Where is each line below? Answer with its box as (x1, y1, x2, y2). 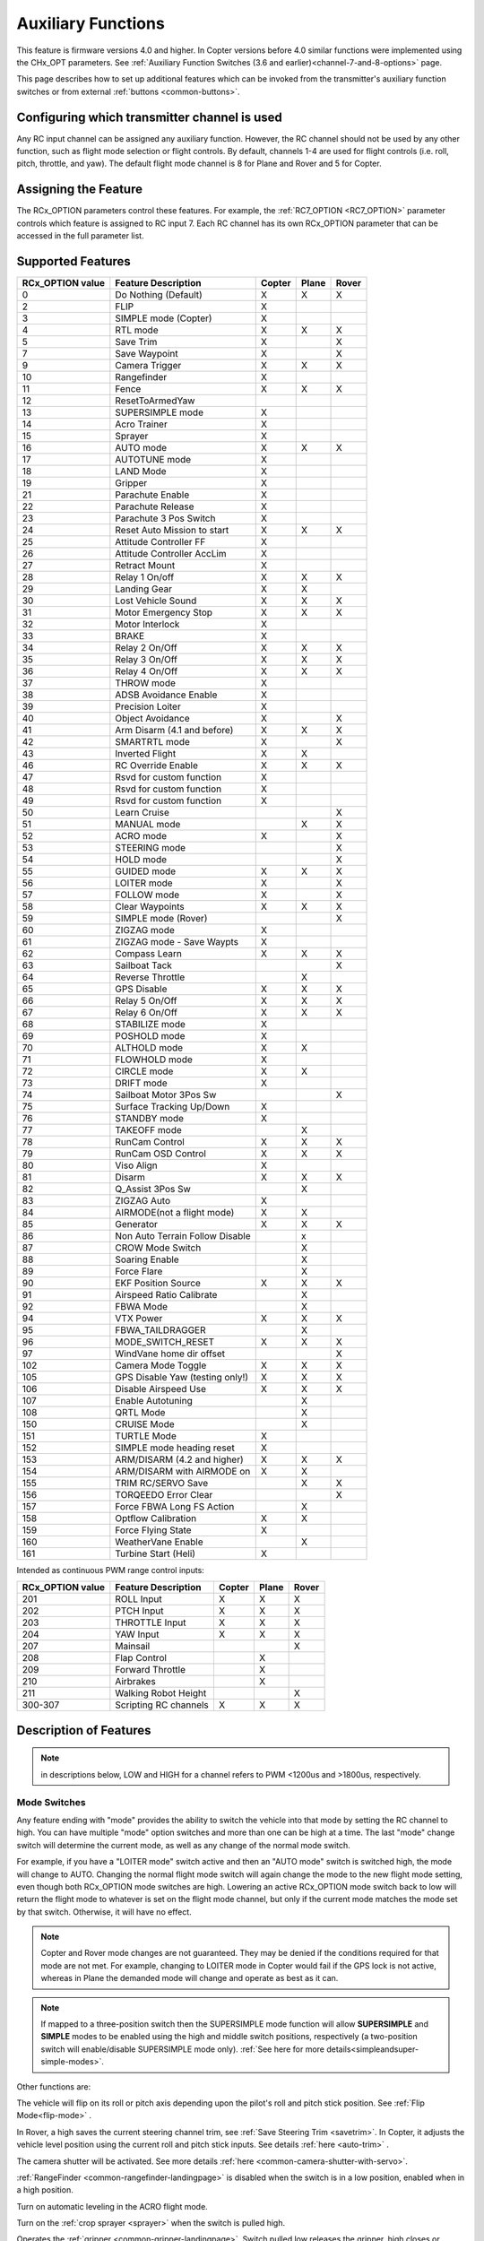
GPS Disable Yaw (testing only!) (115, 1371, 249, 1383)
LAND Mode (115, 465, 167, 477)
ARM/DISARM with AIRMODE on (115, 1466, 251, 1477)
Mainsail (115, 1640, 151, 1653)
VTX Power (115, 1312, 163, 1324)
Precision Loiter (115, 700, 181, 713)
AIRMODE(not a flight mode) (115, 1207, 235, 1218)
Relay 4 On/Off (115, 665, 178, 677)
